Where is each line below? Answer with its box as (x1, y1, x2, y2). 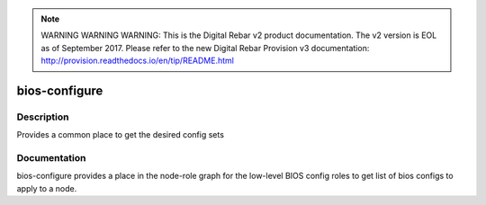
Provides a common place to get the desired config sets (16, 129, 225, 140)
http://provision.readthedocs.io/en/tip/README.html (40, 55, 234, 67)
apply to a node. (16, 183, 77, 193)
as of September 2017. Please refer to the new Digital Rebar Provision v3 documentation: (40, 42, 370, 53)
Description (16, 111, 69, 123)
